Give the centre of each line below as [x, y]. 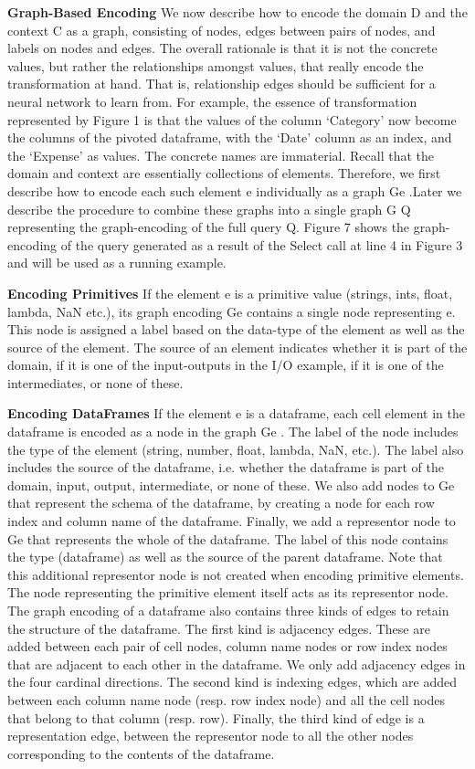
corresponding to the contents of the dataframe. [141, 753]
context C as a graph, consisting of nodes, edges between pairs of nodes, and [222, 30]
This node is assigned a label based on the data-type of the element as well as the [236, 329]
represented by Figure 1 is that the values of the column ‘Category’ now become [232, 119]
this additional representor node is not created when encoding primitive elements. [236, 574]
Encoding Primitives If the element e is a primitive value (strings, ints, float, [230, 293]
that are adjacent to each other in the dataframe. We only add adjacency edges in [237, 664]
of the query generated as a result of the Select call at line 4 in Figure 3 [262, 244]
